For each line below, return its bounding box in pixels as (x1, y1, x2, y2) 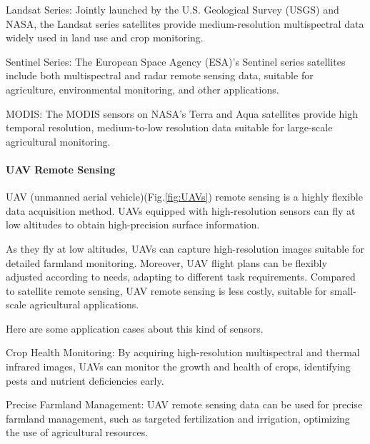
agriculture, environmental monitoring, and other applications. (6, 81, 279, 96)
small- (330, 283, 356, 298)
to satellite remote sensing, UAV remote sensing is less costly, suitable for (6, 283, 327, 298)
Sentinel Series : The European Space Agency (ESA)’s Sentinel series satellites (6, 54, 346, 69)
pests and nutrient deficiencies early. (6, 373, 164, 388)
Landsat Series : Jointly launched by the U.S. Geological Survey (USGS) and (6, 2, 339, 16)
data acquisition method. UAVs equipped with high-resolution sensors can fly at (6, 203, 356, 218)
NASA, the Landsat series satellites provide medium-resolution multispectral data (6, 16, 364, 31)
